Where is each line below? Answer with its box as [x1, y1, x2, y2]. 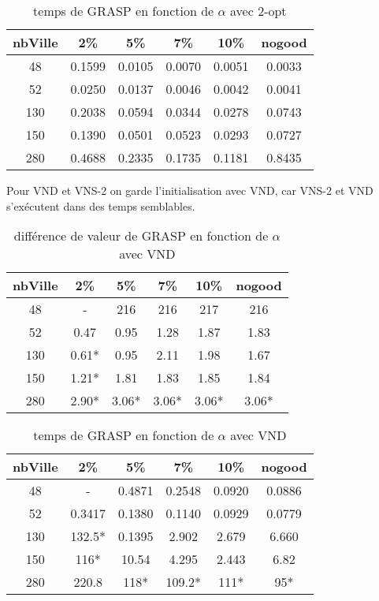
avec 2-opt [230, 2, 287, 20]
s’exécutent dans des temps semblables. [6, 197, 195, 214]
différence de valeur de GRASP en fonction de [13, 226, 269, 245]
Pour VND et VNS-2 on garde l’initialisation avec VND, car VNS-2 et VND [6, 182, 373, 198]
